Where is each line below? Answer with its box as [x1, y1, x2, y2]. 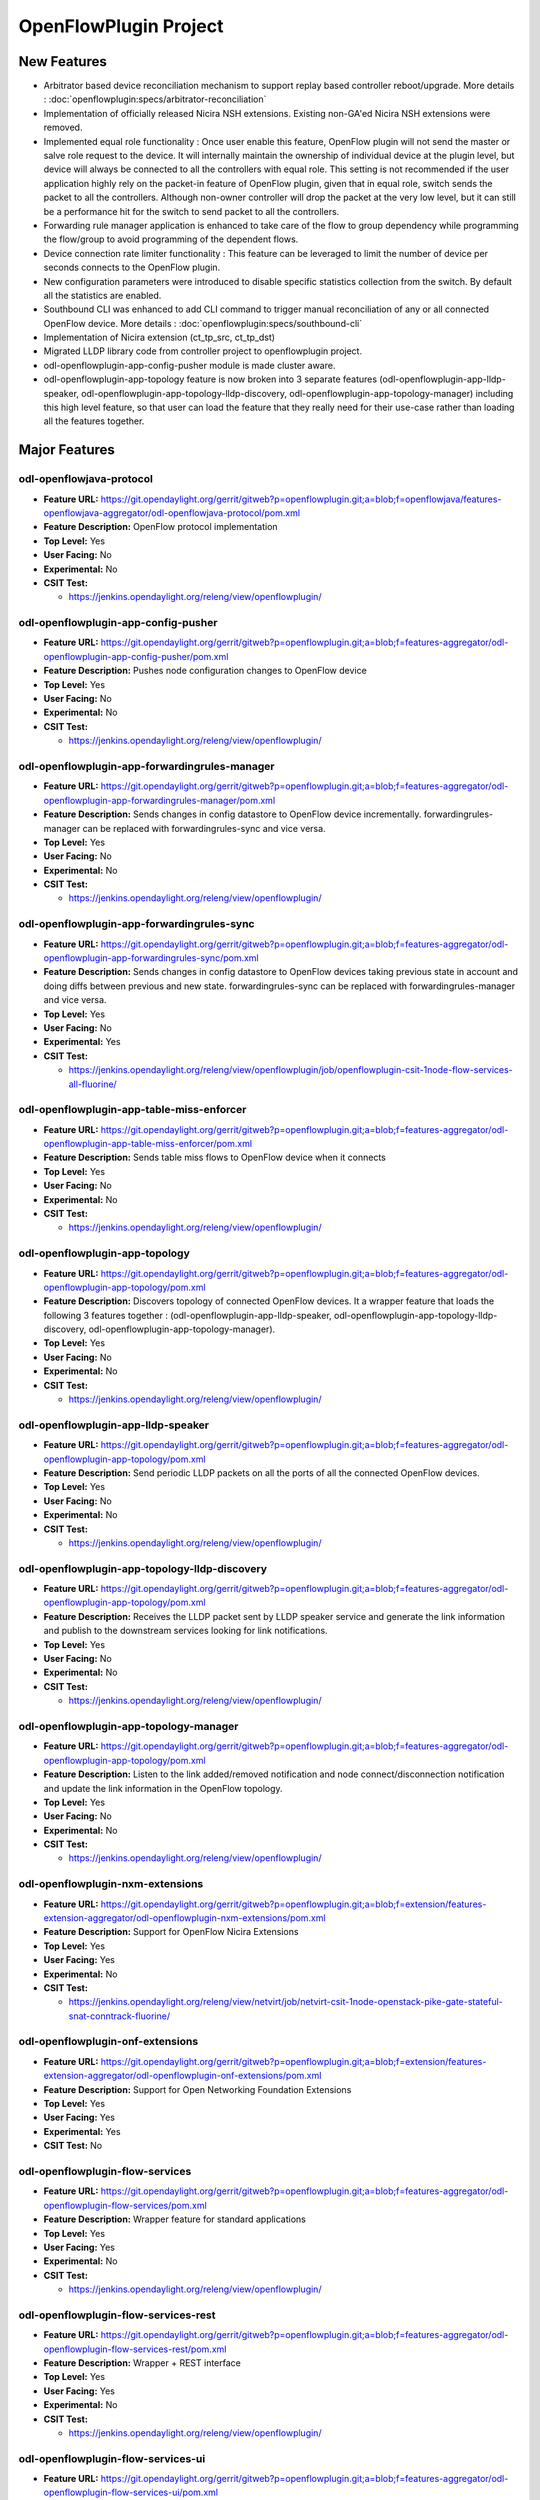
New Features [18, 53, 107, 70]
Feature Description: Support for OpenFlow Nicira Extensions [43, 1926, 299, 1938]
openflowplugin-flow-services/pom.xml [43, 2199, 207, 2211]
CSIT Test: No [43, 2140, 103, 2152]
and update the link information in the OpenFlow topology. [43, 1782, 284, 1794]
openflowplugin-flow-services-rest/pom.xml [43, 2343, 227, 2355]
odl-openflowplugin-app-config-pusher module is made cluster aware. [43, 359, 336, 371]
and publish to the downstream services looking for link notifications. [43, 1625, 329, 1637]
